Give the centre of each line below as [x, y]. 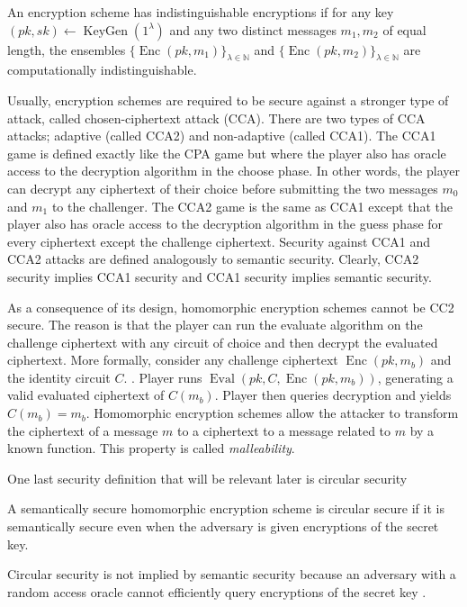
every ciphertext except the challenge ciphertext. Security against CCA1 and [219, 241]
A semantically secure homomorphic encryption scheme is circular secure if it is [226, 508]
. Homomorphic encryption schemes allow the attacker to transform [272, 413]
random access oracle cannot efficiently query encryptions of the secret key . [217, 591]
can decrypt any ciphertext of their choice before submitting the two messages [223, 188]
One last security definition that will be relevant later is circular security [207, 478]
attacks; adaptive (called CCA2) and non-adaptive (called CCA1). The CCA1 [222, 136]
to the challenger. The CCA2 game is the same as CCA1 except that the [252, 206]
